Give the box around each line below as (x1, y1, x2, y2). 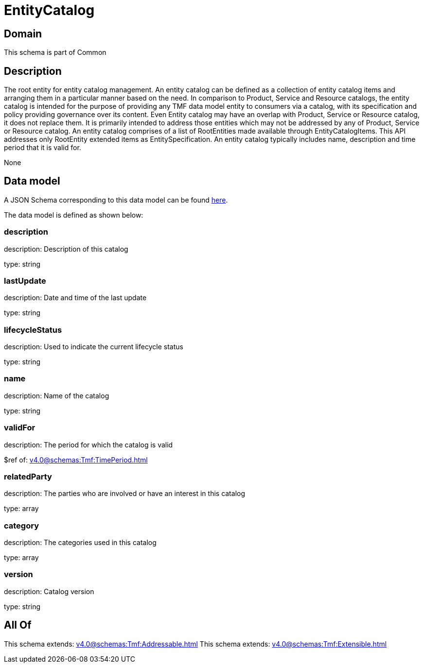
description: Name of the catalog (4, 391, 109, 400)
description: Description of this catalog (4, 244, 128, 253)
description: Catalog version (4, 587, 94, 596)
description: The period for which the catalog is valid (4, 440, 173, 449)
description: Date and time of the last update (4, 293, 147, 302)
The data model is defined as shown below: (4, 210, 143, 219)
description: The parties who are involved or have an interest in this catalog (4, 489, 246, 498)
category (4, 520, 39, 530)
